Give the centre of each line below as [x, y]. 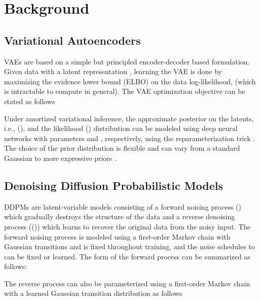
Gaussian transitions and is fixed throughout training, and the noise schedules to [129, 246]
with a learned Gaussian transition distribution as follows [93, 293]
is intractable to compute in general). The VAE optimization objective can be [125, 91]
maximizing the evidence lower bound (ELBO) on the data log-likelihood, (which [130, 81]
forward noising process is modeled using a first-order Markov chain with [117, 236]
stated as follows [30, 101]
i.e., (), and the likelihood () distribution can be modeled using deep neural [121, 128]
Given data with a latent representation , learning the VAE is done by [113, 71]
